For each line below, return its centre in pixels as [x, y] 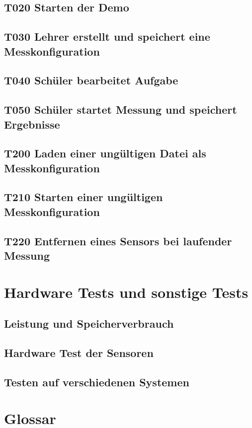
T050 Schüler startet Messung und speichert [121, 109]
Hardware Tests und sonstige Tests [126, 292]
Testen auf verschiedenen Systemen [97, 382]
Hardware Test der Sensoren [79, 352]
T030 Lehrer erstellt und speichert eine [107, 36]
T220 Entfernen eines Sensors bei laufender [118, 241]
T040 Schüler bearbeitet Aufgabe [91, 80]
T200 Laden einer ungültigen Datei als [105, 153]
